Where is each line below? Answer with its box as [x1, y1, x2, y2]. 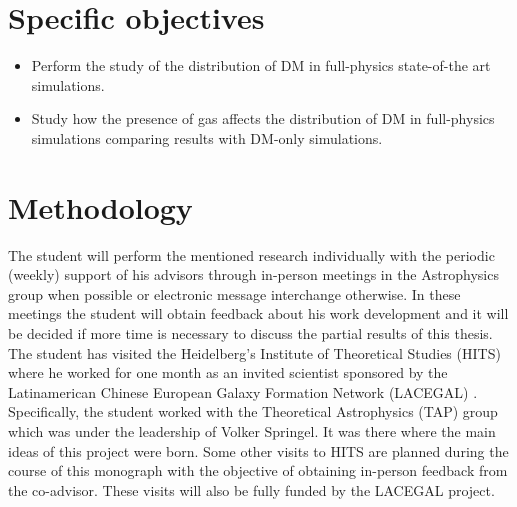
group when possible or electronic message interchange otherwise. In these [8, 283, 461, 304]
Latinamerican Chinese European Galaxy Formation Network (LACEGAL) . [8, 381, 478, 402]
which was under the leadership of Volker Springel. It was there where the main [8, 420, 496, 441]
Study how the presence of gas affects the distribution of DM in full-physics [31, 108, 495, 129]
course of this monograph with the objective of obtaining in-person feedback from [8, 460, 508, 481]
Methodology [8, 186, 193, 227]
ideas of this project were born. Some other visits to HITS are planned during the [8, 440, 509, 461]
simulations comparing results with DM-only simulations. [31, 127, 383, 148]
